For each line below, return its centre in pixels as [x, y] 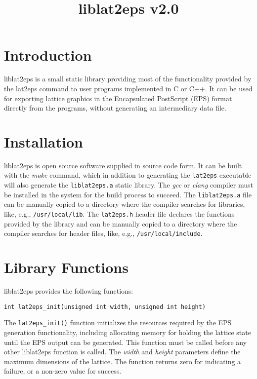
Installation [43, 141]
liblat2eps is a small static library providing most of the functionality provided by [128, 79]
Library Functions [66, 267]
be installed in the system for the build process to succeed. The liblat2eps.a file [128, 194]
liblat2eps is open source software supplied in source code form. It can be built [123, 165]
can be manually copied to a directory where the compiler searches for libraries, [125, 204]
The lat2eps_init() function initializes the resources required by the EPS [118, 322]
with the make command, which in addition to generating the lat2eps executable [128, 175]
